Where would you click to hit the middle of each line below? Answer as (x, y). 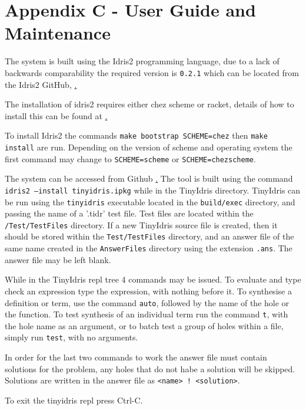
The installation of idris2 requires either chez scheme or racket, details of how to (149, 104)
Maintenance (58, 33)
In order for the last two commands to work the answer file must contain (136, 357)
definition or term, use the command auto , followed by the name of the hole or (147, 302)
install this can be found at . (56, 115)
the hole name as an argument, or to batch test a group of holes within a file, (144, 325)
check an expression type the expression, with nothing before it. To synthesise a (148, 291)
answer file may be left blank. (58, 259)
